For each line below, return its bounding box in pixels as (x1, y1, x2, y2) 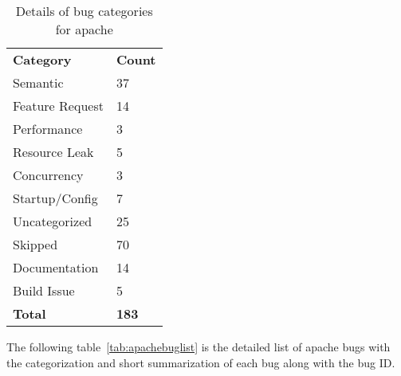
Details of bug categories (15, 2, 153, 20)
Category (13, 50, 72, 69)
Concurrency (13, 166, 84, 184)
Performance (13, 119, 83, 138)
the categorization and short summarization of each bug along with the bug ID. (6, 354, 395, 370)
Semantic (13, 73, 64, 92)
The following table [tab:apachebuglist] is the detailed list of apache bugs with (6, 339, 391, 354)
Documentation (13, 258, 99, 276)
